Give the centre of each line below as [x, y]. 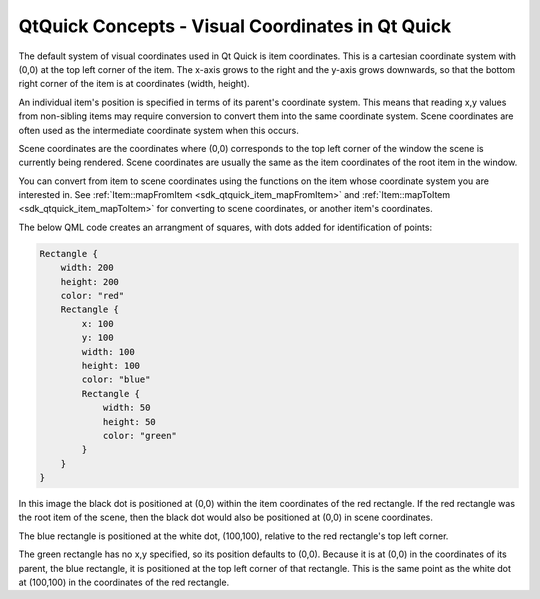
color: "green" [139, 435]
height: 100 [110, 365]
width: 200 [87, 268]
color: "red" [92, 295]
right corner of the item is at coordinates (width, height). [134, 84]
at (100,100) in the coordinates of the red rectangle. [124, 582]
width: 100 [108, 351]
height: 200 [90, 281]
